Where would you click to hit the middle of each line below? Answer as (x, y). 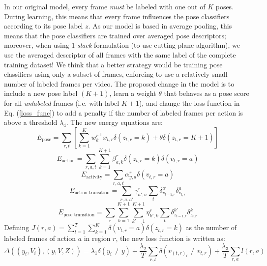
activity (94, 177)
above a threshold (31, 122)
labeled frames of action (40, 238)
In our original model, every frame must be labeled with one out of (105, 6)
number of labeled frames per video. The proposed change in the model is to (119, 83)
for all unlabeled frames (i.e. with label (62, 103)
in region (97, 238)
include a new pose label (41, 93)
